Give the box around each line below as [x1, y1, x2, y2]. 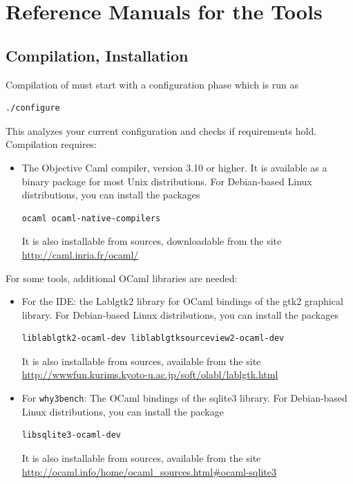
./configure [6, 103, 60, 113]
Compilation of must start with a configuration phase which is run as [6, 77, 299, 91]
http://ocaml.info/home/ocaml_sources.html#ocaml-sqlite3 [21, 464, 276, 478]
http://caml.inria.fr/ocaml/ [21, 247, 139, 261]
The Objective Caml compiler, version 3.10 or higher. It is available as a [21, 160, 327, 174]
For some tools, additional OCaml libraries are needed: [6, 270, 238, 285]
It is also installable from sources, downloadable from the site [21, 234, 282, 248]
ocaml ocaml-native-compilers [21, 213, 161, 223]
